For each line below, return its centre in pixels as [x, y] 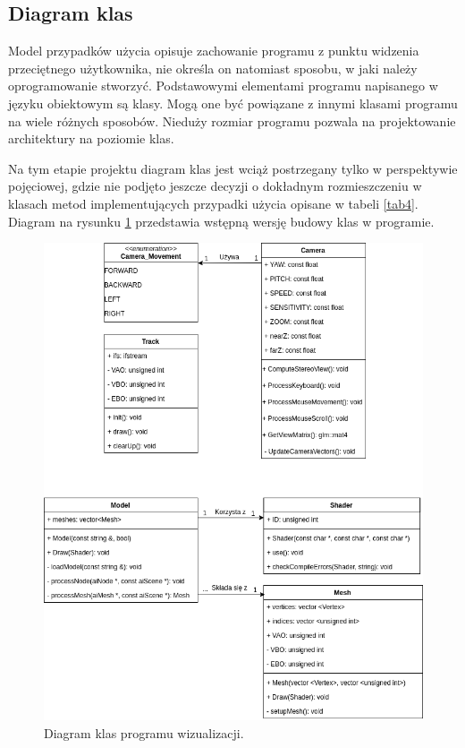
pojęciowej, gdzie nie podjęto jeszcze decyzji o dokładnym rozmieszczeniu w [215, 186]
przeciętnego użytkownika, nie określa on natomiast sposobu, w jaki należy [213, 68]
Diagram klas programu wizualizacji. [144, 732]
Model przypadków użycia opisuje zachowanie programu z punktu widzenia [214, 51]
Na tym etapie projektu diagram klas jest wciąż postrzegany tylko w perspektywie [233, 168]
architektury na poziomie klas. [91, 138]
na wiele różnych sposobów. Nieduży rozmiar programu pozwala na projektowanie [232, 120]
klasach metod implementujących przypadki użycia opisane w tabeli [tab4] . [213, 203]
